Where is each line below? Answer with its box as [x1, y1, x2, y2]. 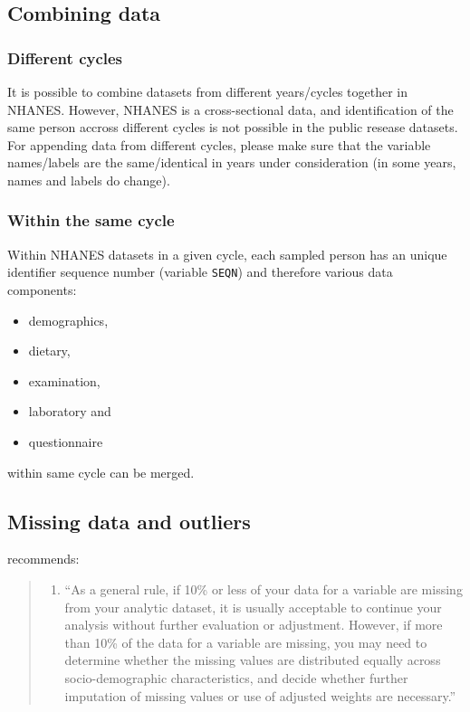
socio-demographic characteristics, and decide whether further [64, 668, 408, 687]
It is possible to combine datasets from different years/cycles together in [7, 82, 408, 100]
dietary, [28, 341, 71, 360]
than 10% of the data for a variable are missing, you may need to [64, 632, 427, 651]
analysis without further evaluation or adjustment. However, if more [64, 615, 443, 634]
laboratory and [28, 402, 111, 421]
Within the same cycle [7, 209, 175, 232]
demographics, [28, 310, 109, 329]
